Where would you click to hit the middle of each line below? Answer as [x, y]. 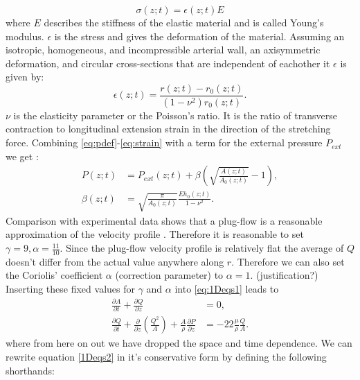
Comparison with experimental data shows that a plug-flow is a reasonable [164, 220]
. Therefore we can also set [288, 261]
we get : [22, 156]
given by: [25, 77]
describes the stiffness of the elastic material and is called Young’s [184, 22]
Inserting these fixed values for [70, 289]
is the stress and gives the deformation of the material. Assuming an [199, 36]
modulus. [25, 36]
